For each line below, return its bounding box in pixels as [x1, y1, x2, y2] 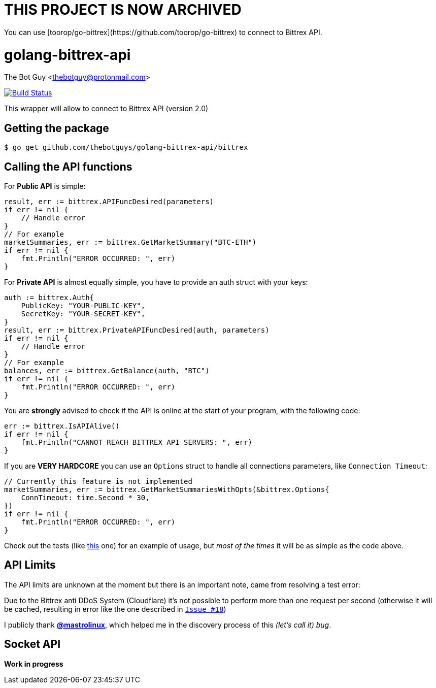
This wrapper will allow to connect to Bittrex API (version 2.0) [4, 104, 209, 113]
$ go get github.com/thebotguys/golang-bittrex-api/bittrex [4, 143, 248, 152]
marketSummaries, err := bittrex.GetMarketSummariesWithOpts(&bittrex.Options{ [4, 485, 329, 494]
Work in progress [4, 659, 63, 668]
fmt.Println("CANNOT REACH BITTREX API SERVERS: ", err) [21, 438, 252, 446]
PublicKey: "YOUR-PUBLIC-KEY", [21, 301, 146, 310]
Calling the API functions [4, 160, 132, 173]
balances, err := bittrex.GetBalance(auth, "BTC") [4, 366, 210, 375]
